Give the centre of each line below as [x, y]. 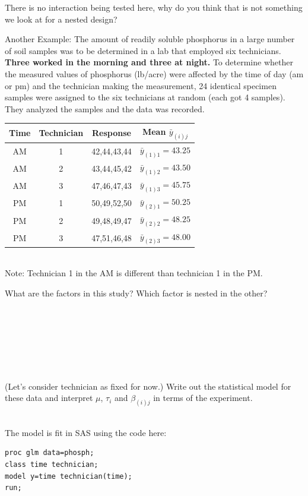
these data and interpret [49, 398]
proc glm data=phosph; [50, 453]
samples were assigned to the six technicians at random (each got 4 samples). [145, 97]
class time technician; [52, 465]
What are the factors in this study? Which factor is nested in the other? [136, 293]
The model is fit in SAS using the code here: [86, 432]
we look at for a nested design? [61, 19]
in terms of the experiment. [203, 398]
